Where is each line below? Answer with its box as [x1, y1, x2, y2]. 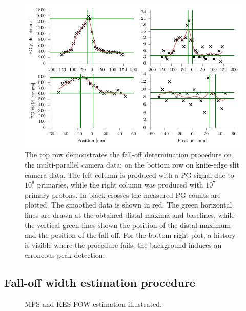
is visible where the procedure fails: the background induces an [25, 239, 222, 250]
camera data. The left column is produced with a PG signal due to [25, 169, 234, 180]
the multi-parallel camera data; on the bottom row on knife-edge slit [25, 159, 240, 170]
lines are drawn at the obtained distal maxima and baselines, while [25, 210, 235, 220]
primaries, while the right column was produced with [37, 179, 203, 190]
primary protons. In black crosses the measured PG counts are [25, 189, 221, 200]
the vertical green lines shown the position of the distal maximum [25, 219, 231, 230]
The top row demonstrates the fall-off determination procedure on [25, 149, 232, 160]
